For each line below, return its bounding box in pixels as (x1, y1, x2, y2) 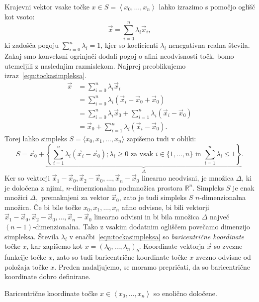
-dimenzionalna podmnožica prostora (70, 182, 183, 193)
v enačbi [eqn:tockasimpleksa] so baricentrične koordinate (69, 231, 245, 241)
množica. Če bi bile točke (4, 201, 81, 212)
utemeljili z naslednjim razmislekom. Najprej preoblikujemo (4, 60, 186, 71)
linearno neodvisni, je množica (142, 173, 234, 183)
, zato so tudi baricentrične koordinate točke (52, 252, 187, 262)
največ (209, 211, 229, 222)
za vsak (130, 150, 154, 158)
